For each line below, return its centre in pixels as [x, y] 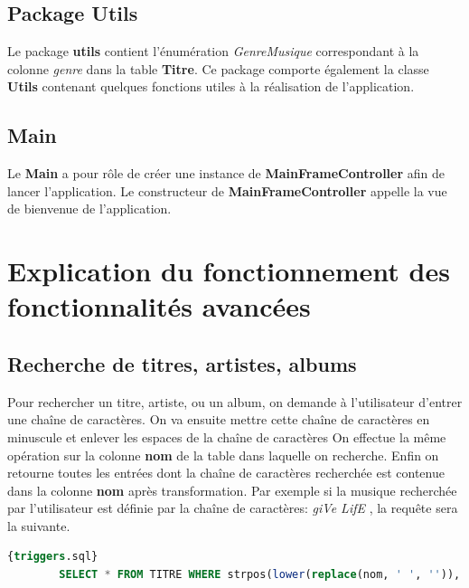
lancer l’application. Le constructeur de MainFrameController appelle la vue [227, 190]
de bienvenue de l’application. [89, 209]
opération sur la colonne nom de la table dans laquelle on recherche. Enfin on [223, 455]
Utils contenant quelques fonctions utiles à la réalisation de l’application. [211, 86]
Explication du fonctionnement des [229, 271]
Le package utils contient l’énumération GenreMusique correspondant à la [213, 51]
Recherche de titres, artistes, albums [182, 363]
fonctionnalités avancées [159, 306]
